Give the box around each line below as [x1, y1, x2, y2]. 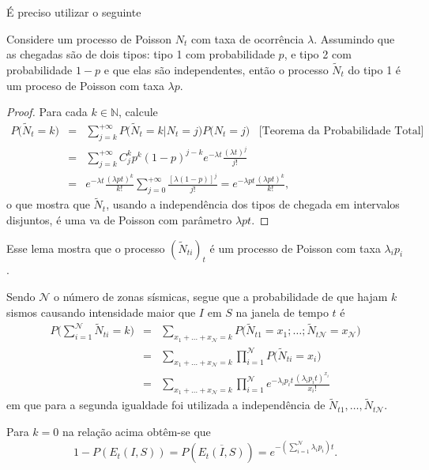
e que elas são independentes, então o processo [103, 62, 329, 77]
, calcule [119, 103, 158, 120]
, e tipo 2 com [284, 46, 352, 62]
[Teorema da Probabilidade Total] [258, 126, 424, 137]
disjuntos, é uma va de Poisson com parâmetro [6, 212, 232, 228]
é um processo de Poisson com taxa [209, 239, 381, 256]
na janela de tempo [235, 303, 329, 320]
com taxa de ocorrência [190, 30, 304, 47]
